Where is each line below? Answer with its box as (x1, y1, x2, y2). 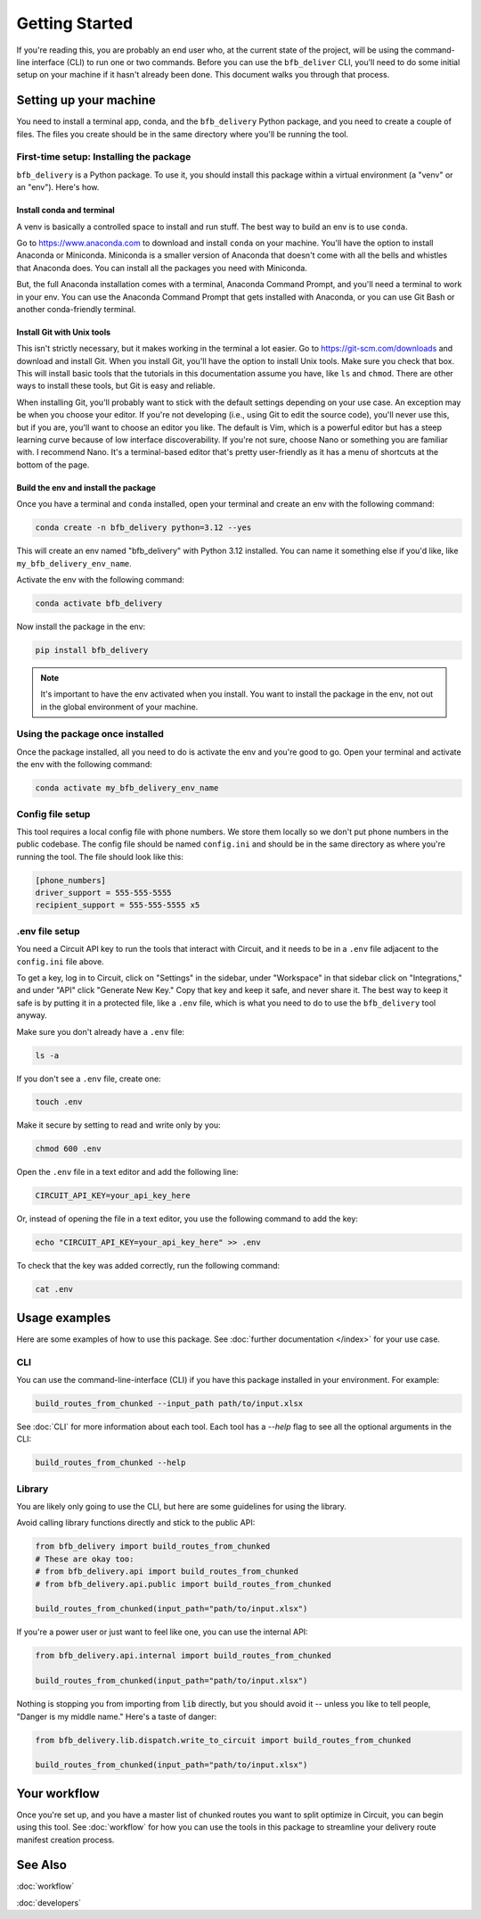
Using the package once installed (16, 728, 165, 740)
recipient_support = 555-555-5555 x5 (35, 900, 200, 910)
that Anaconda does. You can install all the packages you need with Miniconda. (16, 262, 307, 273)
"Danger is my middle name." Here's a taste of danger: (16, 1711, 217, 1722)
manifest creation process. (16, 1834, 115, 1845)
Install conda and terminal (16, 205, 115, 216)
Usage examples (16, 1310, 111, 1325)
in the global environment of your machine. (40, 701, 199, 712)
